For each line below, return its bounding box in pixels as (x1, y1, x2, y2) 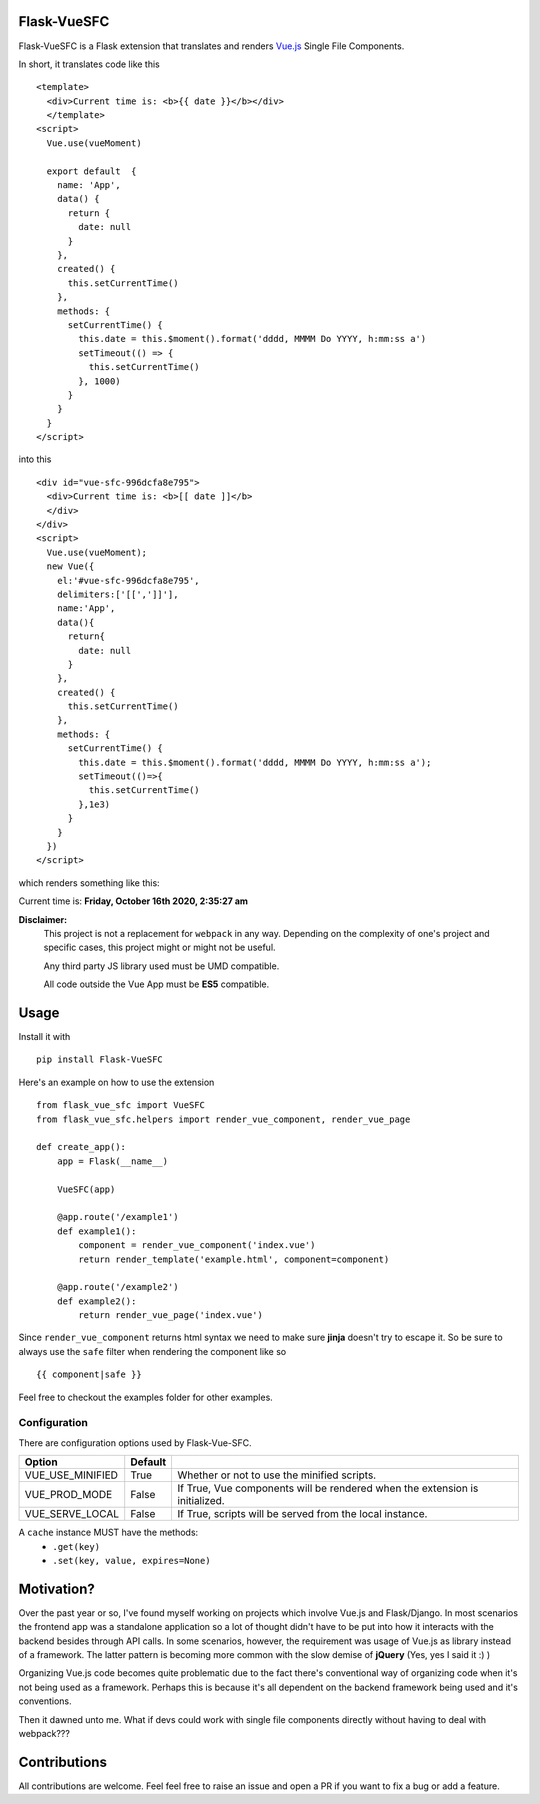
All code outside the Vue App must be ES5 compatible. (43, 978, 270, 990)
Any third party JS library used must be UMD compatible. (43, 960, 280, 972)
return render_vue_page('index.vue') (78, 1310, 264, 1321)
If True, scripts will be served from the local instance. (177, 1507, 428, 1521)
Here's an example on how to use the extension (18, 1076, 215, 1088)
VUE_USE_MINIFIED (24, 1468, 119, 1482)
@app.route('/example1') (56, 1211, 179, 1223)
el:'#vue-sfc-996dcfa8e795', (56, 575, 200, 586)
